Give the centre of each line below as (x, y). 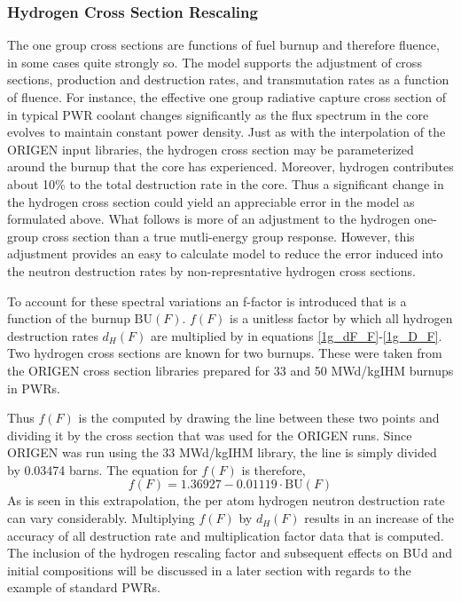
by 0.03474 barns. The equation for (102, 469)
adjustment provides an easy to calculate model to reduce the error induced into (225, 253)
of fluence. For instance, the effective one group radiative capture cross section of (227, 97)
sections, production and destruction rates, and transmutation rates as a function (228, 79)
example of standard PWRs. (84, 587)
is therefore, (273, 469)
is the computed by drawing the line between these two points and (259, 418)
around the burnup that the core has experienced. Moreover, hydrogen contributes (230, 166)
